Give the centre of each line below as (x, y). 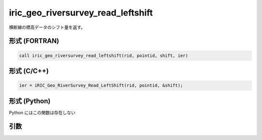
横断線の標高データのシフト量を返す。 (47, 27)
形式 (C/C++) (29, 71)
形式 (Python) (30, 101)
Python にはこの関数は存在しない (42, 112)
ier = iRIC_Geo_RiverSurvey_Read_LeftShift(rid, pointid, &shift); (101, 86)
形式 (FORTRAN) (34, 41)
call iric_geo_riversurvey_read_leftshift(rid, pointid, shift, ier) (104, 55)
